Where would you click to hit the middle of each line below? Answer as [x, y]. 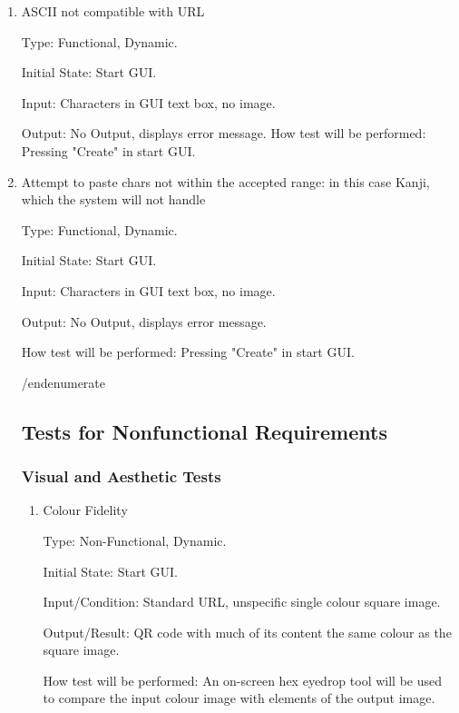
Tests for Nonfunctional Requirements [204, 431]
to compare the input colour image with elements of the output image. [239, 698]
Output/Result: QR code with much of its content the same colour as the [247, 632]
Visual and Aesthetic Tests [121, 476]
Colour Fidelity [85, 510]
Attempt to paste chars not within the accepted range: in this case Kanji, [225, 181]
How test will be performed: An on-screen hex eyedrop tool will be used [243, 680]
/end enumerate [63, 382]
